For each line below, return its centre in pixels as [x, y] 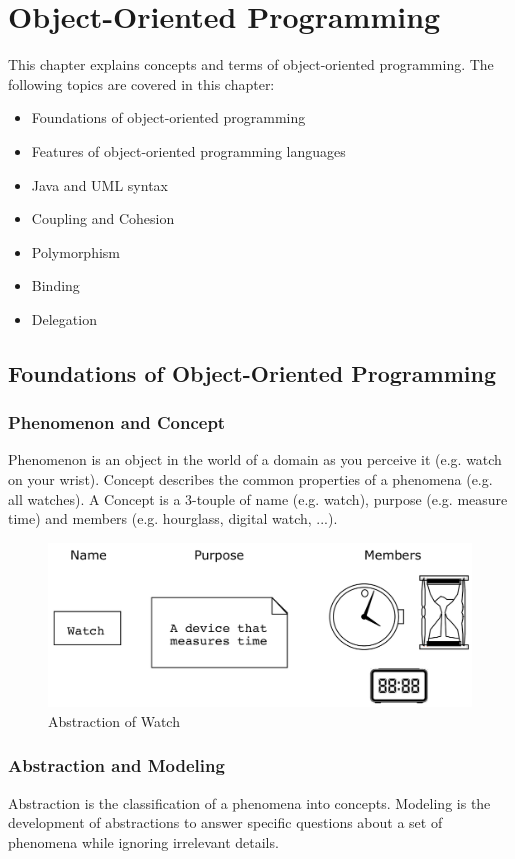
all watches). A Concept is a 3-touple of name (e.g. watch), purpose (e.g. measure [258, 498]
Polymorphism [76, 251]
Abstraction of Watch [114, 720]
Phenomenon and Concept [117, 422]
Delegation [64, 318]
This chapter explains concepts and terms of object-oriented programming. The [251, 64]
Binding [55, 285]
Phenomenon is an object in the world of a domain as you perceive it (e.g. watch [255, 459]
